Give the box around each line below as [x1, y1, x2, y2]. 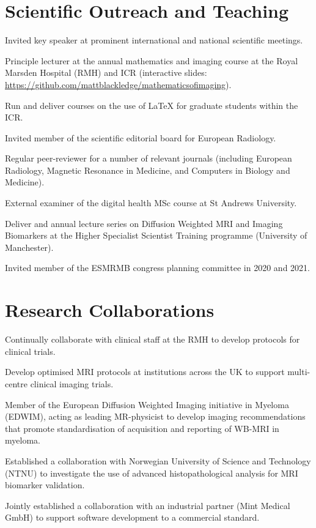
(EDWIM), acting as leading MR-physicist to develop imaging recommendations [5, 410, 306, 423]
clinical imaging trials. [30, 377, 114, 390]
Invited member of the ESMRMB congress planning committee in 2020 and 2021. [5, 261, 310, 274]
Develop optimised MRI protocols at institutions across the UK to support [5, 365, 285, 378]
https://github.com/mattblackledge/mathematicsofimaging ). [5, 78, 232, 91]
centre [5, 377, 28, 390]
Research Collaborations [5, 297, 215, 322]
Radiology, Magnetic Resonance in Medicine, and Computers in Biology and [5, 163, 290, 176]
